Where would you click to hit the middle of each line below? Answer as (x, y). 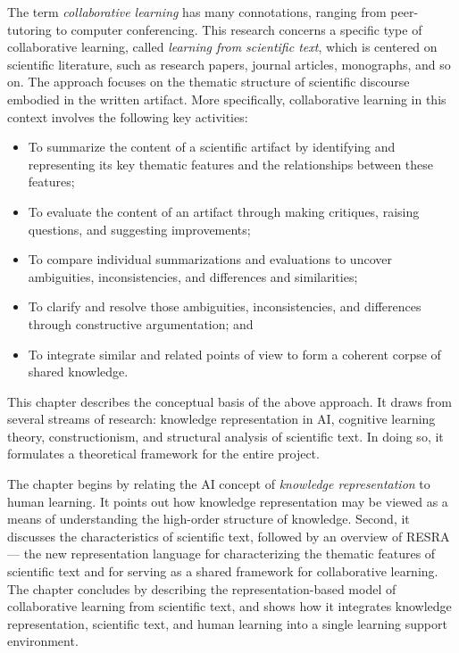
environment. (43, 641)
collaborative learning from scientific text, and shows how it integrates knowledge (229, 606)
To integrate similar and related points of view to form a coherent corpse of (234, 354)
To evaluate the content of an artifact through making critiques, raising (224, 211)
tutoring (29, 29)
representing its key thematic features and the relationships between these (231, 164)
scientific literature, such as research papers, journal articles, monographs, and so (229, 64)
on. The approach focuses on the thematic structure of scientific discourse (209, 82)
